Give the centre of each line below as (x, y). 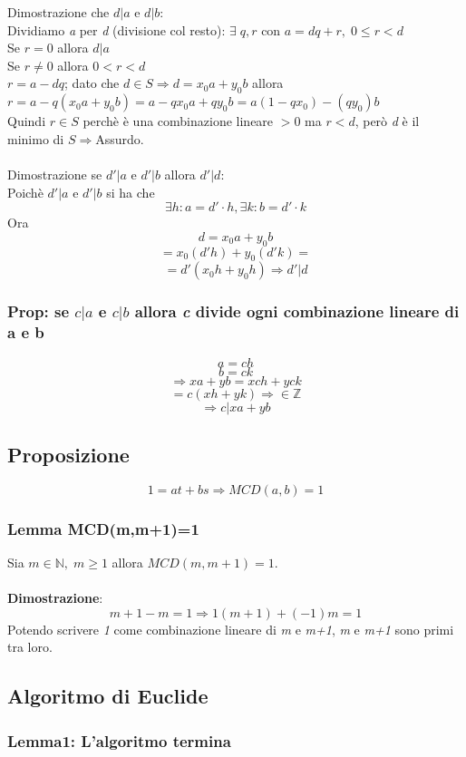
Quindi (27, 121)
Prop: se (39, 311)
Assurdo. (120, 138)
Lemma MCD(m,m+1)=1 (103, 528)
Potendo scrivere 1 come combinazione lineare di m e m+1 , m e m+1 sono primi (231, 629)
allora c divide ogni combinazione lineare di (297, 311)
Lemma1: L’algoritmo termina (119, 740)
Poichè (25, 192)
